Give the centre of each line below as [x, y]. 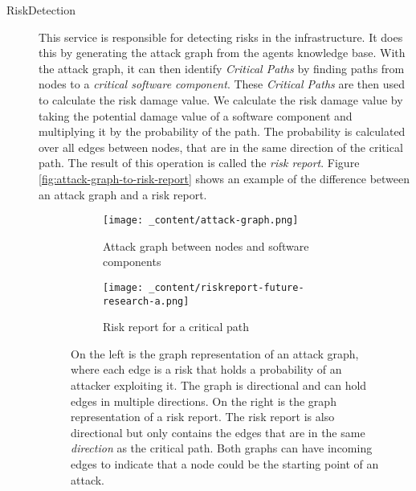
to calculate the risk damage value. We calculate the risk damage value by [221, 99]
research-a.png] [146, 301]
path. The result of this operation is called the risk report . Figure [199, 163]
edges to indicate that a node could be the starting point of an [225, 464]
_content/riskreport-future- [226, 287]
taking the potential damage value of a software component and [196, 115]
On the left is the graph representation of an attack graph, [215, 353]
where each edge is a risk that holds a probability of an [206, 369]
